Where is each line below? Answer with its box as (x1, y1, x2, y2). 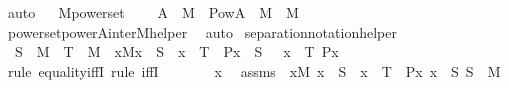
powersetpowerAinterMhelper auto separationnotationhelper (7, 21, 397, 42)
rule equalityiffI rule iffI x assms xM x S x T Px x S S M (7, 60, 501, 81)
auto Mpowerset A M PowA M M (7, 2, 299, 22)
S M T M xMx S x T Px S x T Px (14, 41, 339, 62)
